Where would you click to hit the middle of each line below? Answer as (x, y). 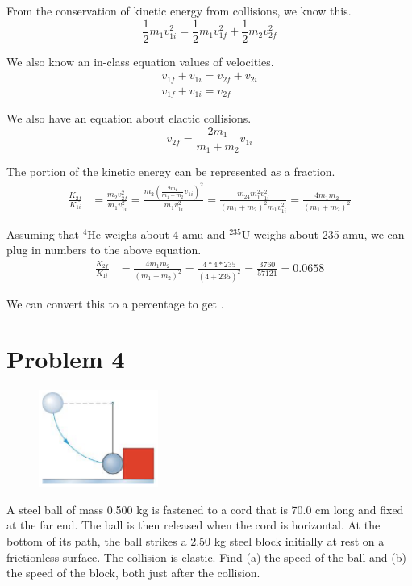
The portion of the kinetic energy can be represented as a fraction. (171, 172)
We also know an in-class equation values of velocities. (140, 61)
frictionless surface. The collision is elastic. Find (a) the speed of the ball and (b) (206, 557)
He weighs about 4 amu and (156, 234)
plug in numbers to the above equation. (104, 250)
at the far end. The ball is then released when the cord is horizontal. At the (194, 525)
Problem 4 (66, 359)
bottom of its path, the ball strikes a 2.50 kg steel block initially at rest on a (196, 540)
